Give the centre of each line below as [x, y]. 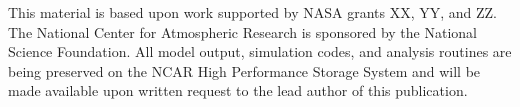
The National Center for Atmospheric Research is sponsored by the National [242, 31]
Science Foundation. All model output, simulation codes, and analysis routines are [260, 51]
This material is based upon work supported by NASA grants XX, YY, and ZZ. [253, 12]
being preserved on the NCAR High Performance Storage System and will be [244, 70]
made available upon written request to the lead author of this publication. [238, 90]
